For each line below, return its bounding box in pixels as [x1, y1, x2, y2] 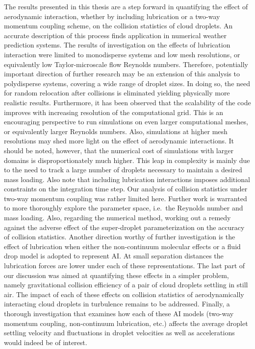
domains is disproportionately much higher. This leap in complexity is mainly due [4, 155, 250, 165]
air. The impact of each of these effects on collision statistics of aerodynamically [4, 289, 244, 299]
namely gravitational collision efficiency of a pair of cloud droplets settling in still [4, 279, 248, 290]
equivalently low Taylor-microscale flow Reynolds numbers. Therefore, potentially [4, 59, 249, 69]
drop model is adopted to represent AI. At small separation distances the [4, 251, 224, 261]
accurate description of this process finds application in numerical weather [4, 30, 227, 40]
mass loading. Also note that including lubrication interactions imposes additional [4, 174, 250, 184]
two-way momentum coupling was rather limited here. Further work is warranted [4, 193, 247, 203]
